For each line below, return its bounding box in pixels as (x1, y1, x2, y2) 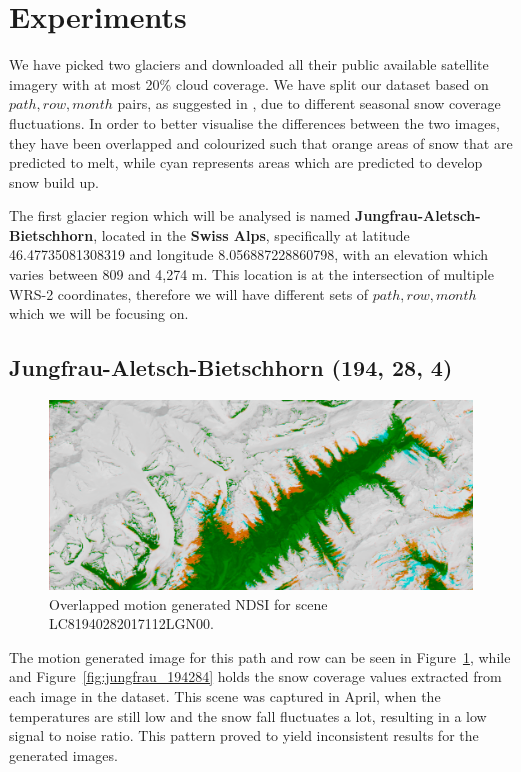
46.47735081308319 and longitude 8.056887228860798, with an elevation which (9, 244, 489, 265)
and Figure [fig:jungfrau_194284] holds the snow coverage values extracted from (9, 666, 502, 687)
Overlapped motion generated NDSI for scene (49, 593, 328, 614)
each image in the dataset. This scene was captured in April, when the (9, 686, 441, 707)
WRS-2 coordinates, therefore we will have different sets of (9, 283, 369, 304)
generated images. (9, 744, 118, 765)
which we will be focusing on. (9, 303, 189, 324)
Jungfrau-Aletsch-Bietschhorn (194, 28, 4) (9, 352, 453, 383)
